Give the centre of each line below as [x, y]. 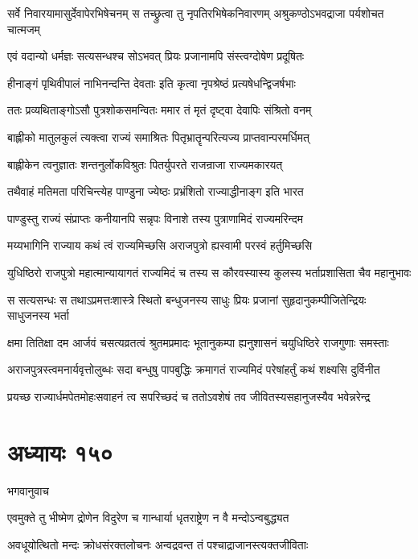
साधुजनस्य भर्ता [38, 315]
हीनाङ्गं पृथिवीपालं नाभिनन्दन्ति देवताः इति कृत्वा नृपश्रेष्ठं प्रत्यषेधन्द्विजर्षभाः [152, 83]
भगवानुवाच [29, 490]
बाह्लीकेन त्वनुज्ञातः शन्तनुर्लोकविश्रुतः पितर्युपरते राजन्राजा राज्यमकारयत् [145, 164]
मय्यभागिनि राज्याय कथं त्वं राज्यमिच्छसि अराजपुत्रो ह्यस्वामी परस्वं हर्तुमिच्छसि [160, 245]
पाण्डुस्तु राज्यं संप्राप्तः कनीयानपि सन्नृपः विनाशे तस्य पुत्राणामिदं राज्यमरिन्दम [155, 218]
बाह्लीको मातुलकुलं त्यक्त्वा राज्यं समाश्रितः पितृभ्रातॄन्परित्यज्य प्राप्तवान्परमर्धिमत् [158, 137]
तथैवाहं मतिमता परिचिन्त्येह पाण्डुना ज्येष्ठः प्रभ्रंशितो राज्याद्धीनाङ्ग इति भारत [156, 191]
